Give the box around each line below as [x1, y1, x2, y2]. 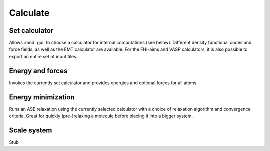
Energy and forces [9, 66, 68, 75]
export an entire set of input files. [9, 53, 78, 59]
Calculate [9, 7, 50, 18]
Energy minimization [9, 93, 75, 101]
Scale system [9, 126, 52, 134]
